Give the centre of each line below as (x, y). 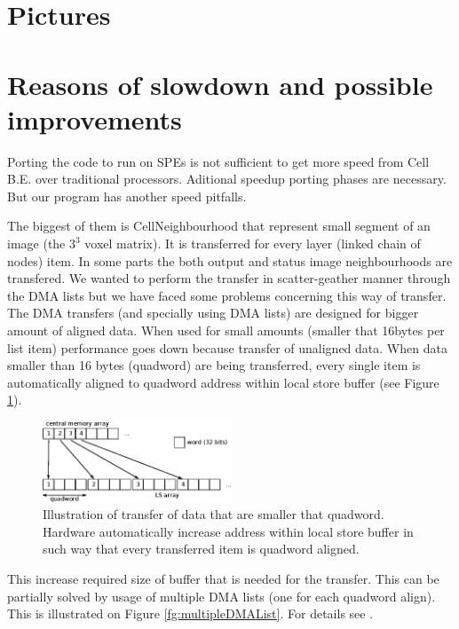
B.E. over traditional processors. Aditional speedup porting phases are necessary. (227, 179)
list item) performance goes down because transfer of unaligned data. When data (227, 347)
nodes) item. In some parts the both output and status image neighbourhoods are (230, 260)
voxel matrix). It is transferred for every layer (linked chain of (253, 244)
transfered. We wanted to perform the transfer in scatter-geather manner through (229, 278)
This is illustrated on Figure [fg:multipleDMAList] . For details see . (190, 613)
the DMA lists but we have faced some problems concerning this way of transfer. (227, 295)
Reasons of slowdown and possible (220, 84)
